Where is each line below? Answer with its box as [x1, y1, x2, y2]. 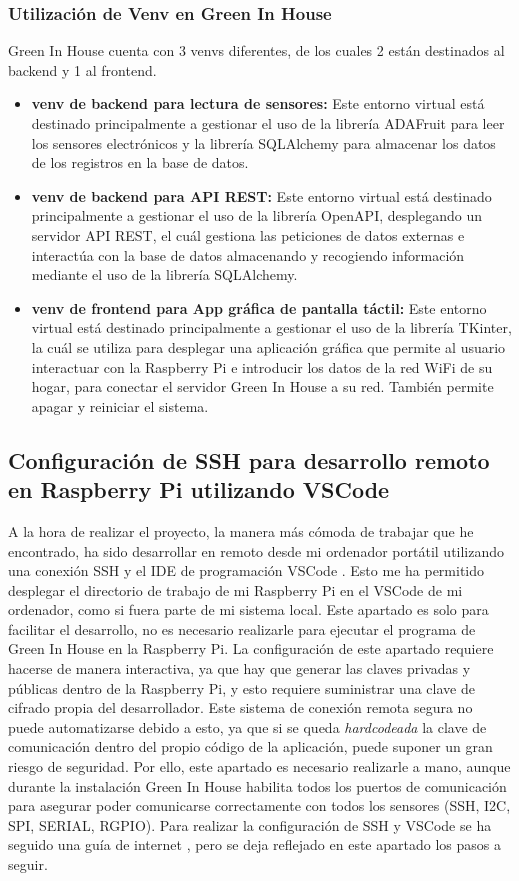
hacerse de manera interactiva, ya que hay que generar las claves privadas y [8, 658, 471, 679]
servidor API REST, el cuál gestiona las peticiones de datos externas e [31, 224, 465, 245]
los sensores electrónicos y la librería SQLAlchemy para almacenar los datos [31, 132, 496, 153]
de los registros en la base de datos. [31, 152, 249, 173]
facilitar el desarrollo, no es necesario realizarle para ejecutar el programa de [8, 618, 476, 639]
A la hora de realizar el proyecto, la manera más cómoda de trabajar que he [8, 520, 474, 541]
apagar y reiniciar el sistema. [31, 395, 209, 416]
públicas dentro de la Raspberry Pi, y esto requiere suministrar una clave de [8, 677, 475, 698]
